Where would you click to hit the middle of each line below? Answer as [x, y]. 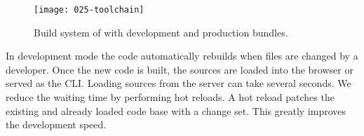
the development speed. [56, 124]
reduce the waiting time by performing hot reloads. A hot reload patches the [170, 97]
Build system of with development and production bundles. [161, 32]
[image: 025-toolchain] [89, 10]
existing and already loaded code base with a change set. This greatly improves [176, 110]
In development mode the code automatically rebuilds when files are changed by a [182, 56]
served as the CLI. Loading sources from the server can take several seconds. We [178, 83]
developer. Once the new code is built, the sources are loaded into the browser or [180, 69]
